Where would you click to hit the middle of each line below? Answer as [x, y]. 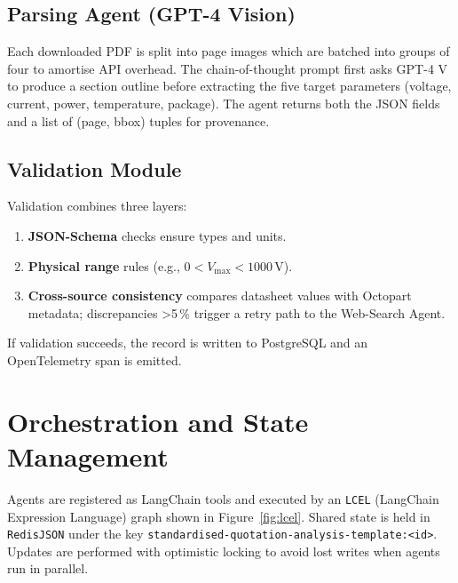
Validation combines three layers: [97, 206]
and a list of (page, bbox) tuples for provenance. [138, 120]
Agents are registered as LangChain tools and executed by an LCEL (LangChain [223, 498]
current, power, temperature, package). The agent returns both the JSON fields [224, 103]
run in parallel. [48, 568]
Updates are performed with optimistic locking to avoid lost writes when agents [224, 551]
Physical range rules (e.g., [104, 265]
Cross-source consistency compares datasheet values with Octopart [220, 295]
